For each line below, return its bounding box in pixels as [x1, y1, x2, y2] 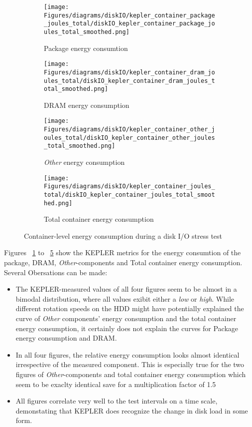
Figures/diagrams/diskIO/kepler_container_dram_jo [44, 68, 215, 76]
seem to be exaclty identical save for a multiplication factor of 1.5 [15, 379, 216, 389]
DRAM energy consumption [44, 99, 129, 110]
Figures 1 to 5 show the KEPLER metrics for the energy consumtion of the [4, 247, 241, 258]
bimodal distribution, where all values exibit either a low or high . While [15, 293, 235, 304]
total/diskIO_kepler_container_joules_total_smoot [44, 191, 215, 198]
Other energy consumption [44, 157, 125, 167]
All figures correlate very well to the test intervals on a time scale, [15, 396, 218, 406]
